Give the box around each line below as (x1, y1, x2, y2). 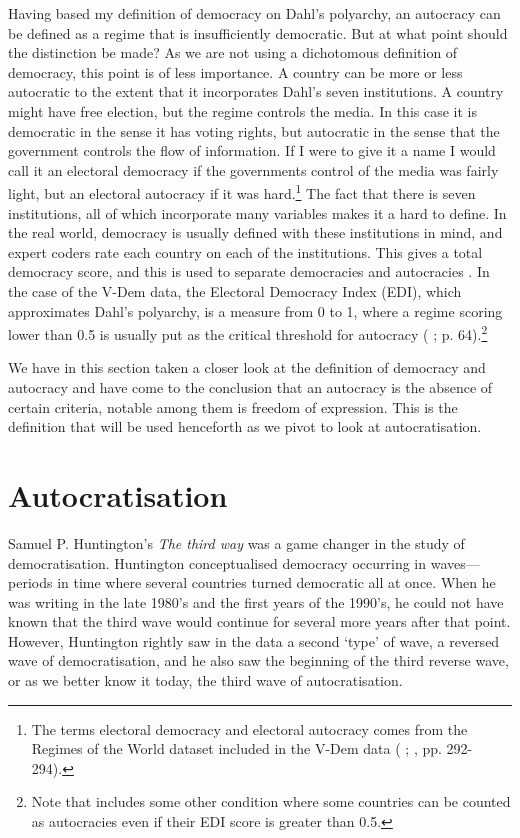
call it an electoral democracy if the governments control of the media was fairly (8, 159, 499, 180)
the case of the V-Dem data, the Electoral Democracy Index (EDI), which (8, 280, 462, 301)
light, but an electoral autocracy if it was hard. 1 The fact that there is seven (8, 180, 476, 203)
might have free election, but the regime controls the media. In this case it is (8, 100, 477, 121)
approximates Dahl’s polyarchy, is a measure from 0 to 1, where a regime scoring (8, 300, 503, 321)
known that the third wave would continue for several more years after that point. (8, 611, 511, 632)
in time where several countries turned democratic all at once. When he (57, 572, 496, 593)
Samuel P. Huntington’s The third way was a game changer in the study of (8, 532, 465, 553)
